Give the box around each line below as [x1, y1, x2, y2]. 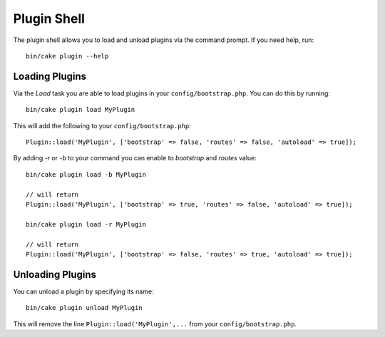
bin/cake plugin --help [26, 52, 109, 60]
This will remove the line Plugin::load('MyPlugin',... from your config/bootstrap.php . [13, 319, 297, 328]
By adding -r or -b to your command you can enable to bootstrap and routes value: [13, 154, 257, 162]
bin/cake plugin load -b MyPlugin [26, 170, 146, 178]
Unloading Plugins [13, 268, 96, 281]
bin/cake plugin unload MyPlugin [26, 304, 143, 312]
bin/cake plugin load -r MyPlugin [26, 220, 146, 228]
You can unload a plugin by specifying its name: [13, 287, 154, 296]
